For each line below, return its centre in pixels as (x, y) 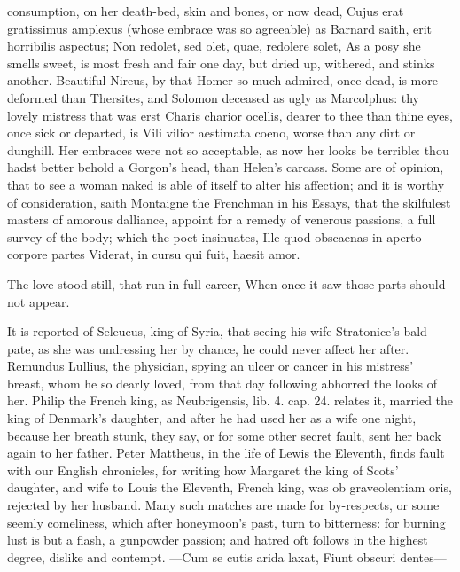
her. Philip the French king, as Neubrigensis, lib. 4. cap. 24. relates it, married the (230, 400)
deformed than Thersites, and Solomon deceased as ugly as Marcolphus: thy (213, 97)
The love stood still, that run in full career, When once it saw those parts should (226, 283)
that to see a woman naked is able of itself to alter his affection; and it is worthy (226, 184)
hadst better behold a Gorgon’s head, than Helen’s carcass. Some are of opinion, (226, 167)
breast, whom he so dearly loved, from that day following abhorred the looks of (222, 383)
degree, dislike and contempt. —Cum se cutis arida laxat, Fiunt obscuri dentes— (227, 556)
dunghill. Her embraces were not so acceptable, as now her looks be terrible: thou (228, 149)
